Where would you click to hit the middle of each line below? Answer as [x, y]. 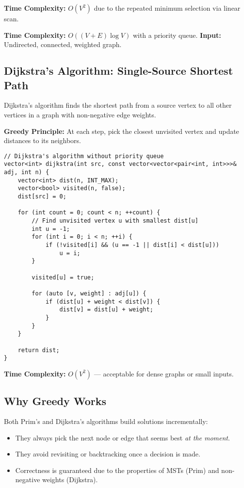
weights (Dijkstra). [70, 480]
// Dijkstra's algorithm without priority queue [84, 156]
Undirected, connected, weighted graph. [63, 44]
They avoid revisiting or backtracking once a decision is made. [108, 454]
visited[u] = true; [63, 277]
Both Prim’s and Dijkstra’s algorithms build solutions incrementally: [106, 421]
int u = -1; [51, 229]
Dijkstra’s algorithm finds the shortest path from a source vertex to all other [118, 105]
